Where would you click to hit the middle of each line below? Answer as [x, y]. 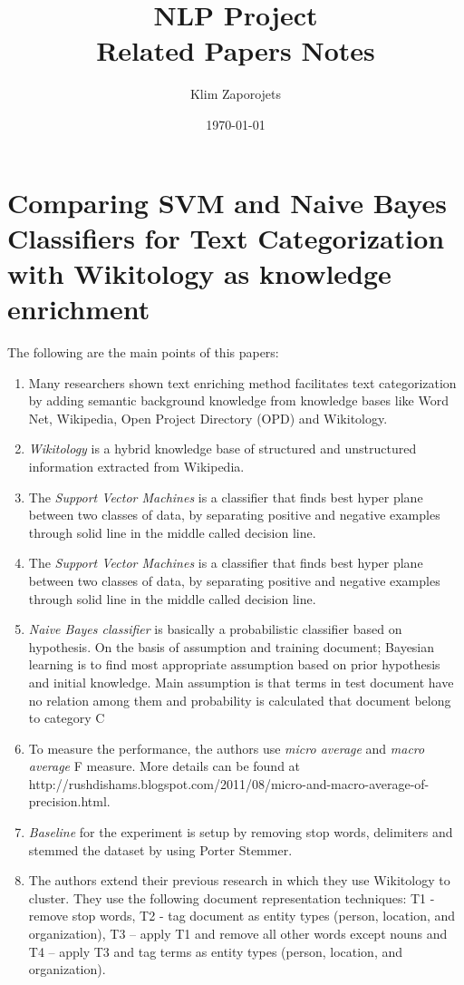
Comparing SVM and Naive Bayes [227, 202]
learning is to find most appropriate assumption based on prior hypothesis [234, 664]
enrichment [79, 309]
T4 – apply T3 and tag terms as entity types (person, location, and [216, 951]
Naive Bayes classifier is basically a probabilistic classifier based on [215, 629]
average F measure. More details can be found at [164, 766]
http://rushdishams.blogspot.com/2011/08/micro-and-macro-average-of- [229, 783]
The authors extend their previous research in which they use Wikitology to [239, 880]
